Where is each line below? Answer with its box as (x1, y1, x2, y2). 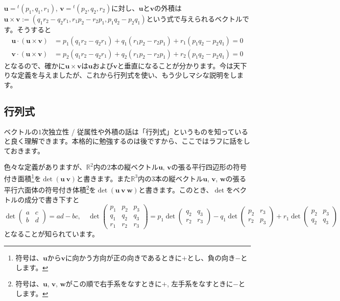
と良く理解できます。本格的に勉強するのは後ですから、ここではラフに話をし (4, 136, 250, 146)
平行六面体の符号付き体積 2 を (4, 183, 96, 194)
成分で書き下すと (24, 194, 79, 204)
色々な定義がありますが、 (4, 162, 86, 172)
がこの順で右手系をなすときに (66, 279, 162, 289)
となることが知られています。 (4, 229, 99, 239)
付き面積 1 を (4, 172, 41, 183)
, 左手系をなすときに (167, 279, 233, 289)
